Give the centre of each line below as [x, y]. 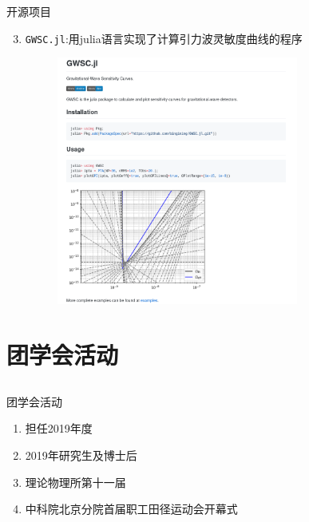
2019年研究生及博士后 [81, 455]
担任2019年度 [59, 428]
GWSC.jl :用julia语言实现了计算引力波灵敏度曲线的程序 [164, 38]
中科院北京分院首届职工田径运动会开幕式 [131, 509]
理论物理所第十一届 [75, 482]
